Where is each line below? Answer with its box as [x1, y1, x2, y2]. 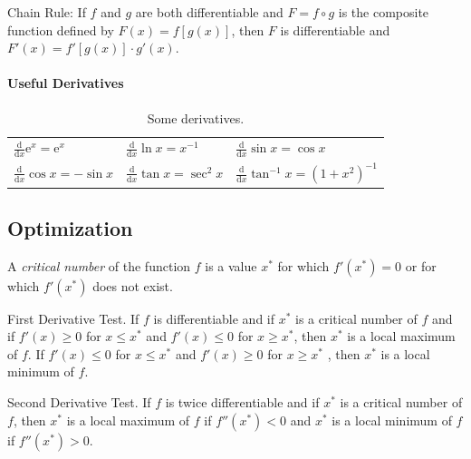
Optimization [7, 213, 133, 241]
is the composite [338, 3, 429, 21]
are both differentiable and [135, 3, 284, 21]
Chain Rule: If [7, 3, 86, 21]
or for [405, 256, 437, 275]
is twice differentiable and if [165, 393, 320, 412]
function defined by [7, 20, 114, 39]
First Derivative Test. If [7, 308, 139, 327]
